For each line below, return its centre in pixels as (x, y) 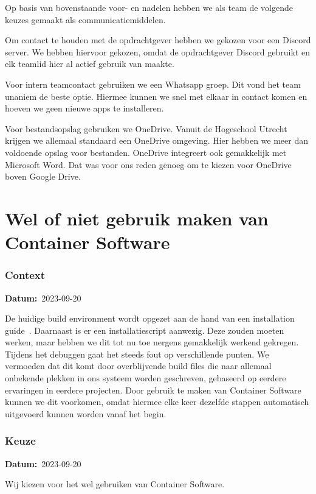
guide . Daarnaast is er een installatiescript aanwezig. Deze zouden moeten (145, 330)
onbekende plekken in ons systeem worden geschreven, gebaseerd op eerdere (146, 378)
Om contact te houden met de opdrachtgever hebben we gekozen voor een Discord (158, 40)
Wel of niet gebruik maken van (137, 218)
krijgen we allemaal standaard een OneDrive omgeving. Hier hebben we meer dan (156, 140)
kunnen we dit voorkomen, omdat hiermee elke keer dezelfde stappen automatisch (157, 402)
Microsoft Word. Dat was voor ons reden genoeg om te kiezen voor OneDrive (148, 164)
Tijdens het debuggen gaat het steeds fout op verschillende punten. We (137, 354)
